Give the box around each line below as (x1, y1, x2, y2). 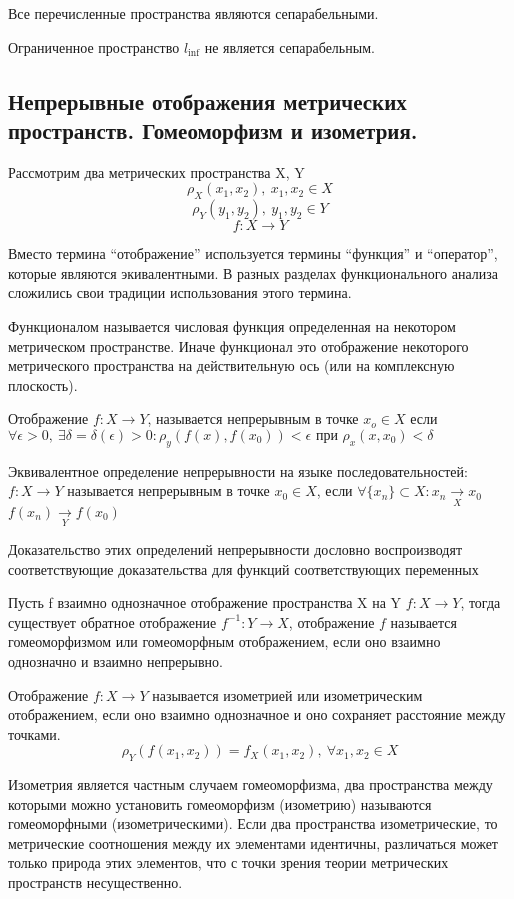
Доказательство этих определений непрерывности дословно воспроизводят (8, 538, 463, 559)
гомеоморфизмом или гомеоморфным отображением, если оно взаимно (8, 631, 441, 652)
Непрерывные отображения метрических (8, 85, 407, 116)
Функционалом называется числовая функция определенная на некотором (8, 315, 456, 336)
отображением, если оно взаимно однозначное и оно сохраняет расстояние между (8, 704, 506, 725)
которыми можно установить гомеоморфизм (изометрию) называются (8, 793, 432, 814)
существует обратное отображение (8, 611, 217, 632)
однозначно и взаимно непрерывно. (8, 650, 223, 671)
